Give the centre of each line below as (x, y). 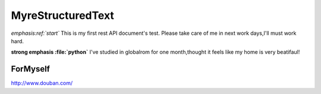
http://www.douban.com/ (42, 83)
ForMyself (31, 69)
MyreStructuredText (62, 15)
